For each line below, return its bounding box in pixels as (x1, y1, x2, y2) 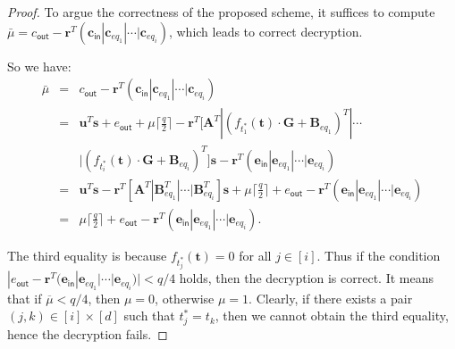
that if (7, 288, 42, 307)
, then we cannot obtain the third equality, (215, 306, 449, 325)
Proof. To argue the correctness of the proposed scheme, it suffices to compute (7, 3, 435, 21)
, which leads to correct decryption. (168, 21, 363, 40)
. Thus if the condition (316, 245, 441, 264)
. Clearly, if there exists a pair (249, 288, 413, 307)
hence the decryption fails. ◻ (7, 324, 168, 343)
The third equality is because (7, 245, 167, 264)
